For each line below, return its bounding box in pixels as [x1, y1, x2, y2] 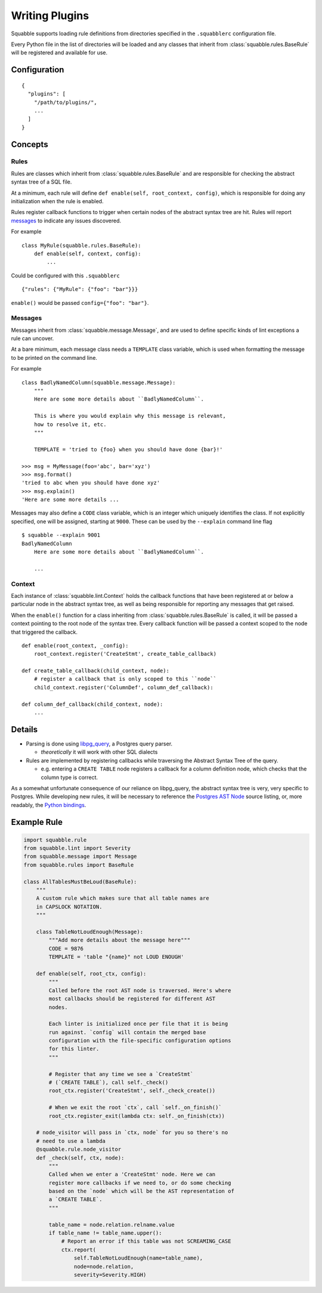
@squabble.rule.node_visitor [36, 1146, 122, 1153]
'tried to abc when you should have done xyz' [21, 479, 160, 487]
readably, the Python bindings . [11, 801, 86, 808]
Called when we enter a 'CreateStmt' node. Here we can [48, 1171, 216, 1178]
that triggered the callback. [11, 628, 78, 635]
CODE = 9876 [48, 945, 83, 952]
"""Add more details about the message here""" [48, 937, 191, 944]
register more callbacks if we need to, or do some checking [48, 1179, 231, 1186]
